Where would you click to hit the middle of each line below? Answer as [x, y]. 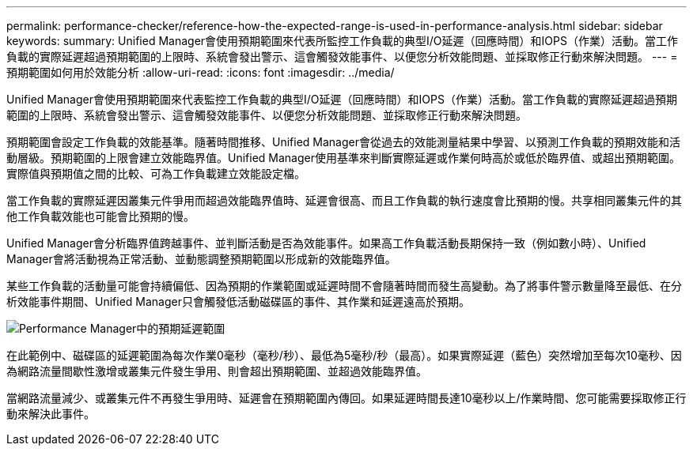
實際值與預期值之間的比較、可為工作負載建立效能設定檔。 [156, 173]
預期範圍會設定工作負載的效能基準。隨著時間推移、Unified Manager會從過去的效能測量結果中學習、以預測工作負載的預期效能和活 [343, 142]
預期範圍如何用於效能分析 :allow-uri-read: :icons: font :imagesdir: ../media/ [201, 72]
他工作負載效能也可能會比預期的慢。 [100, 216]
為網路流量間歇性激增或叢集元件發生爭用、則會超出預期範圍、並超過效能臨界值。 [217, 371]
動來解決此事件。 [51, 414]
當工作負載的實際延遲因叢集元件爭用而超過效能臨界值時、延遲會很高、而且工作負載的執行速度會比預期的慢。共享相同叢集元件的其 [344, 200]
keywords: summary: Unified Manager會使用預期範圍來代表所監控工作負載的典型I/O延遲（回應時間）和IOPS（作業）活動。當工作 [342, 41]
